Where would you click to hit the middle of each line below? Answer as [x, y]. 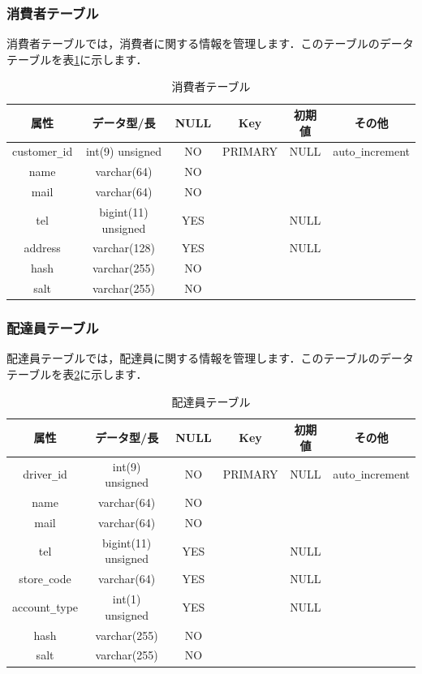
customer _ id [43, 151]
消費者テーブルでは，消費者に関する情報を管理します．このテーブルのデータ [210, 43]
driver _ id [45, 474]
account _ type [45, 606]
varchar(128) [123, 248]
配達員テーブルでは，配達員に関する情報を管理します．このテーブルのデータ [210, 358]
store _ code [45, 579]
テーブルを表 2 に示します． [77, 374]
